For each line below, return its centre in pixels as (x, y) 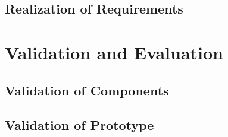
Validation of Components (87, 90)
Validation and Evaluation (114, 52)
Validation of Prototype (79, 125)
